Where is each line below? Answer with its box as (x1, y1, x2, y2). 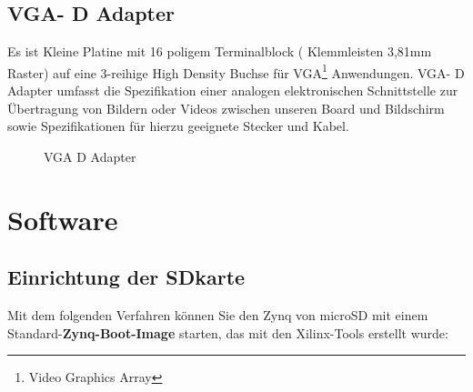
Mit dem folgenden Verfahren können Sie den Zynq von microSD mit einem (7, 306, 428, 324)
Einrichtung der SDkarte (7, 263, 246, 291)
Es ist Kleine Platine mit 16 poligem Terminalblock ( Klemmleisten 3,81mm (7, 42, 432, 61)
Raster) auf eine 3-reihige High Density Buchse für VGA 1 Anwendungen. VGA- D (7, 60, 465, 82)
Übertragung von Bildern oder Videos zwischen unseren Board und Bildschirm (7, 98, 445, 117)
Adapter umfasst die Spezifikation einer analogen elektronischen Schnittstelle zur (7, 81, 458, 100)
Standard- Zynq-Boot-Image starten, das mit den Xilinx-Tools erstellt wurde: (7, 323, 448, 342)
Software (7, 200, 118, 237)
